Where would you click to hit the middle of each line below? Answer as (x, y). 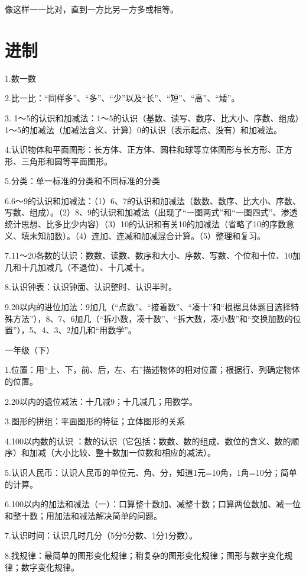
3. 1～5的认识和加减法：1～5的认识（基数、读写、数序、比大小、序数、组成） (152, 117)
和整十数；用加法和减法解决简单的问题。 (83, 515)
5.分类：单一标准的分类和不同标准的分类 (82, 181)
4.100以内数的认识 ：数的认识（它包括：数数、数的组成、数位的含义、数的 (148, 441)
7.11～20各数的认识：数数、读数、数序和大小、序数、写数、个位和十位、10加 (153, 255)
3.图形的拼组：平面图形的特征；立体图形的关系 (95, 421)
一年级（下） (30, 349)
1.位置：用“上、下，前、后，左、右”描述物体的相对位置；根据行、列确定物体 (153, 370)
